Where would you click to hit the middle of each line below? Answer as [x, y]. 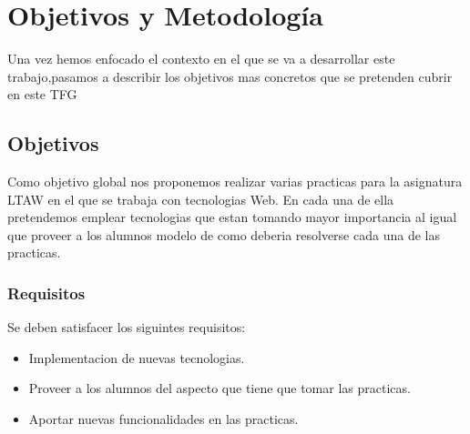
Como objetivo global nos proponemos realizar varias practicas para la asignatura [235, 182]
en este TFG [42, 94]
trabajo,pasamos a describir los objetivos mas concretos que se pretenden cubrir [230, 76]
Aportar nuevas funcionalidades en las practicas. [163, 419]
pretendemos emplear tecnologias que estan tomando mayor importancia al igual [232, 217]
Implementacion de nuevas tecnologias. [137, 357]
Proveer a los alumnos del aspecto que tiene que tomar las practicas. [220, 388]
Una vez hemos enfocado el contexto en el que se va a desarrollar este [201, 59]
